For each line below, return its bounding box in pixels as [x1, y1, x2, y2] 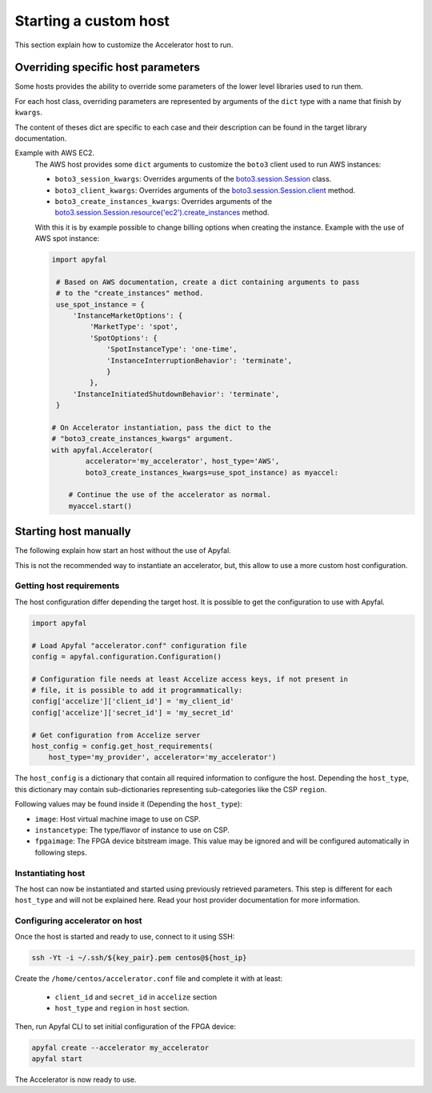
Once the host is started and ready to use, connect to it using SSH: [14, 932, 235, 942]
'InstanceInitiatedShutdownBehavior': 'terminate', [72, 389, 280, 398]
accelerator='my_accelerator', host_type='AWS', [85, 457, 280, 466]
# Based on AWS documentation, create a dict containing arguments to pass [56, 277, 360, 286]
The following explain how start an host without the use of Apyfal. [14, 546, 231, 555]
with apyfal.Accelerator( [51, 445, 154, 454]
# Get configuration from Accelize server [31, 731, 201, 739]
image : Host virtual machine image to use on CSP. [34, 814, 201, 823]
